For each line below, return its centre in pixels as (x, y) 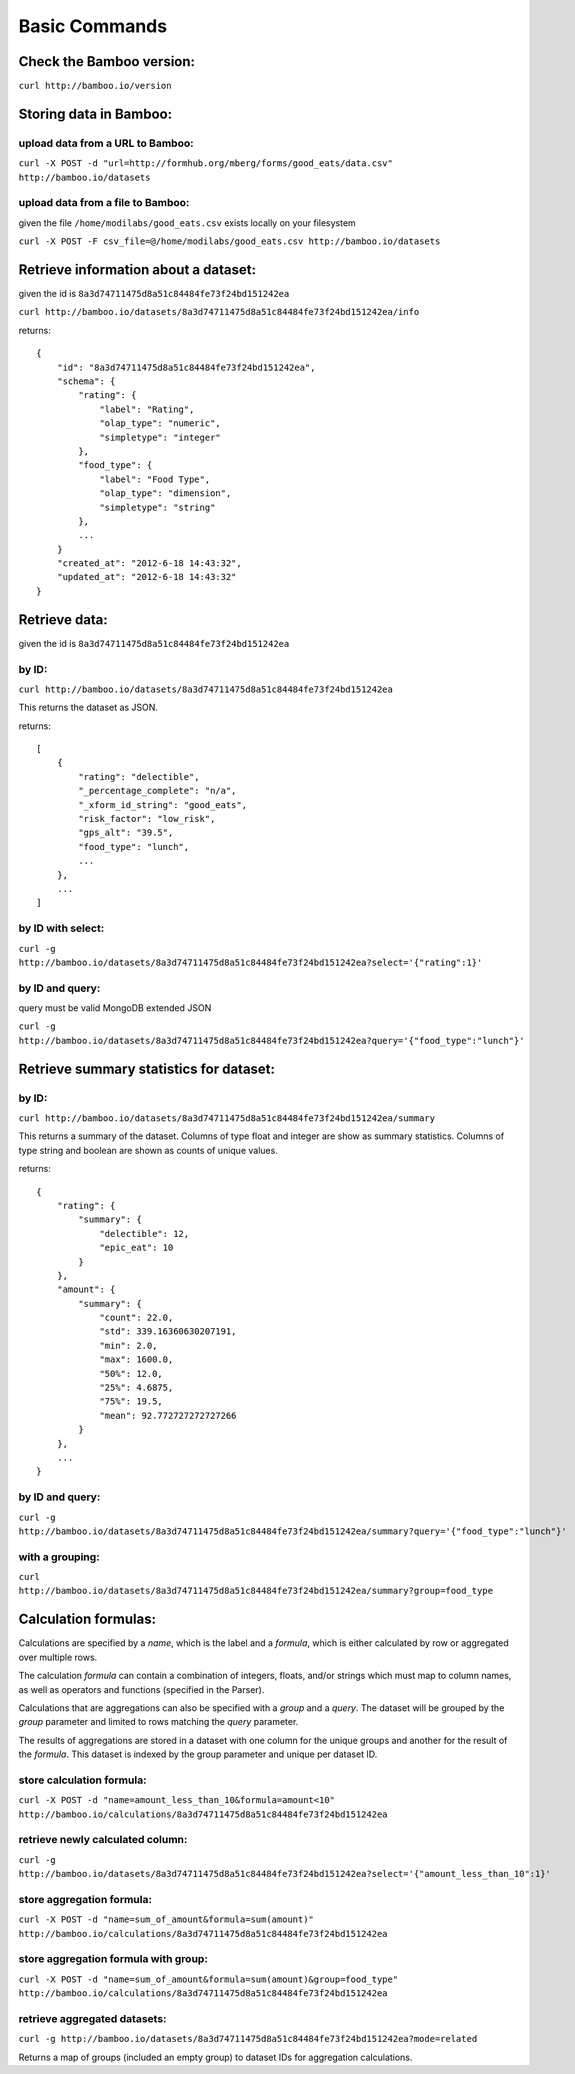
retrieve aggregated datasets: (92, 2018)
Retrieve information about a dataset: (137, 269)
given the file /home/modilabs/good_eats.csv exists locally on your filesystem (187, 222)
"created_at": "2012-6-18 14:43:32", (149, 563)
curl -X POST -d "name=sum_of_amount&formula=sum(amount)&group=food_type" (208, 1979)
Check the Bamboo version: (106, 61)
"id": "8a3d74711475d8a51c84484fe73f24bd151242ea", (186, 367)
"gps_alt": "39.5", (126, 833)
